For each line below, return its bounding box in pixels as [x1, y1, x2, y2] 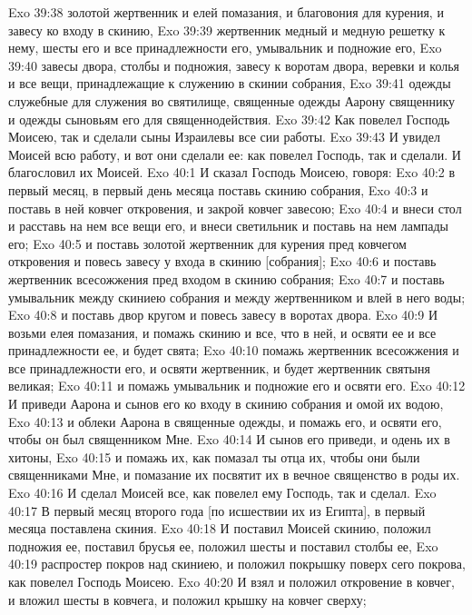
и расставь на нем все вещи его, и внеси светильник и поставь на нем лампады [8, 216, 449, 235]
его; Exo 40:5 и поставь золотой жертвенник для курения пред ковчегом [8, 233, 407, 253]
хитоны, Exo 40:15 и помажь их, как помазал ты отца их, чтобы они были [8, 447, 420, 466]
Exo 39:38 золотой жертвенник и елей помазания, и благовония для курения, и [8, 3, 444, 21]
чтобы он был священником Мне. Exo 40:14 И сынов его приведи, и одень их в [8, 430, 450, 449]
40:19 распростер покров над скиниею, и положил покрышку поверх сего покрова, [8, 554, 466, 573]
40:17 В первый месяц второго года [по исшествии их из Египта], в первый [8, 501, 426, 520]
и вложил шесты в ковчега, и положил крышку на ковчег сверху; [8, 590, 367, 609]
